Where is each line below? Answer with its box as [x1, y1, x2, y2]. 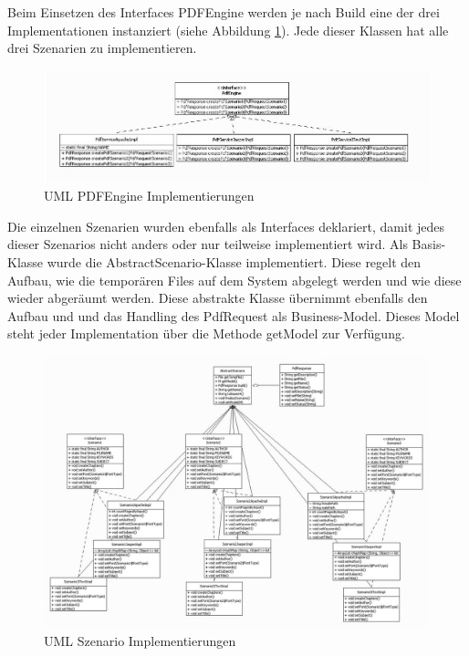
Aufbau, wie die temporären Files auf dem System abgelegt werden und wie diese [7, 270, 462, 289]
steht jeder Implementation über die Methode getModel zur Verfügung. [7, 324, 405, 343]
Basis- [412, 234, 446, 254]
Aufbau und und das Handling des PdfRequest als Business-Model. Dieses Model [7, 306, 460, 325]
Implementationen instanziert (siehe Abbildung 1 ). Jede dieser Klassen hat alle [7, 20, 449, 39]
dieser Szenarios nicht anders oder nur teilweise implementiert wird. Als [7, 234, 408, 254]
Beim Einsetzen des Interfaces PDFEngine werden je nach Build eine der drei [7, 3, 440, 21]
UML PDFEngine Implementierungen [44, 186, 255, 205]
